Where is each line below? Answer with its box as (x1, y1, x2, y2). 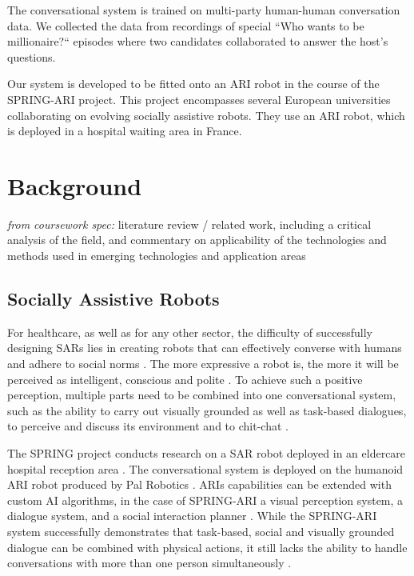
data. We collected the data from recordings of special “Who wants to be (7, 17, 364, 34)
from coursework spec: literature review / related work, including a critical (7, 215, 372, 232)
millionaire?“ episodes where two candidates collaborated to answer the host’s (7, 33, 388, 50)
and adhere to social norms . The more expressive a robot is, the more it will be (7, 355, 399, 372)
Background (7, 169, 142, 202)
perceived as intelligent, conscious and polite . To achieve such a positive (7, 370, 363, 387)
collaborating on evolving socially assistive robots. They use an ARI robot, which (7, 106, 405, 123)
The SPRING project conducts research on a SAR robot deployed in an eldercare (7, 445, 406, 462)
